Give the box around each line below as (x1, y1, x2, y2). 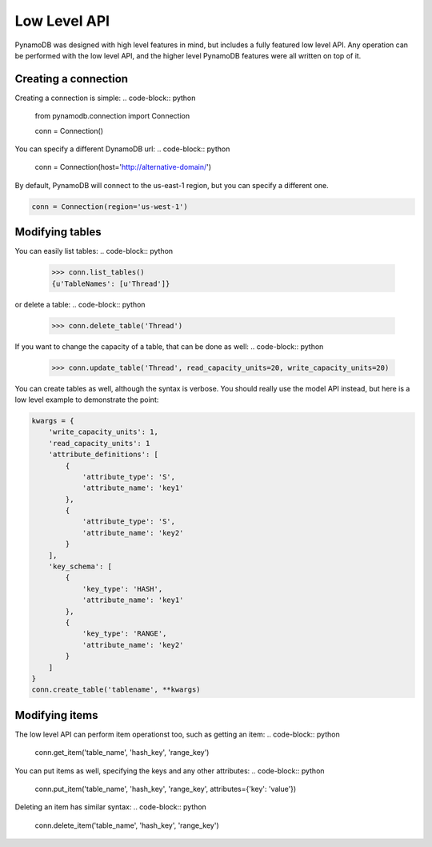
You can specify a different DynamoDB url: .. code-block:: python (14, 144, 230, 154)
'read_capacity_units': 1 (48, 439, 150, 448)
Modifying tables (14, 225, 102, 239)
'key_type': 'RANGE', (82, 629, 167, 638)
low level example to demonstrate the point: (14, 395, 159, 404)
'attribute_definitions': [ (48, 450, 159, 460)
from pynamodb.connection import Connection (34, 111, 190, 121)
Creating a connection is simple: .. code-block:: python (14, 93, 196, 102)
